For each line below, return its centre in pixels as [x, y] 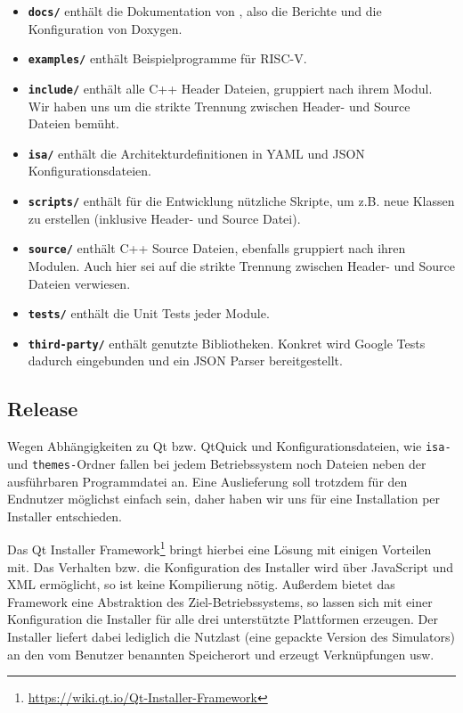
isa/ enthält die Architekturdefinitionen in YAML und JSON [196, 153]
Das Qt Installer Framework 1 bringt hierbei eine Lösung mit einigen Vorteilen [219, 548]
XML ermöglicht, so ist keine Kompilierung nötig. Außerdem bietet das [201, 584]
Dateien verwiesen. [79, 283]
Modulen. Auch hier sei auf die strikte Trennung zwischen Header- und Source [241, 265]
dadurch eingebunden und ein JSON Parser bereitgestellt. [185, 361]
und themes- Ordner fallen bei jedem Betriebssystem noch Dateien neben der [217, 463]
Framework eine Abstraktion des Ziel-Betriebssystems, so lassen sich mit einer [220, 601]
